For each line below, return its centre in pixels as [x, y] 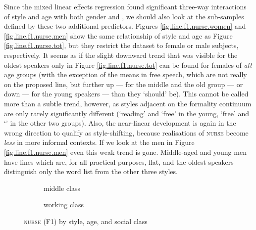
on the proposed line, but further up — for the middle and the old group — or [124, 84]
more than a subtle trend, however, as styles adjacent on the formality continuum [128, 103]
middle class [62, 188]
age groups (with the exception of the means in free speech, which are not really [126, 74]
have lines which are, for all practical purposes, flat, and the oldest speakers [119, 161]
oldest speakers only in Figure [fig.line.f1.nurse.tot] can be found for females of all [128, 65]
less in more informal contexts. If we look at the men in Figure [99, 142]
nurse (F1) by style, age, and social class [86, 221]
